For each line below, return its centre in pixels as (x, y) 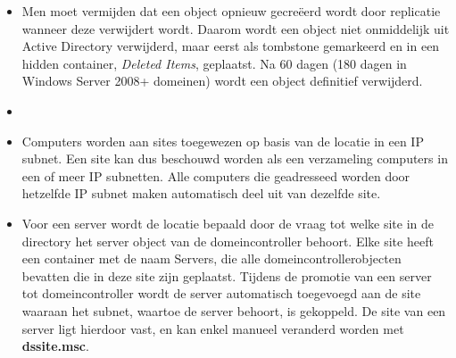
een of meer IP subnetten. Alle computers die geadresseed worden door (216, 175)
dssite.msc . (55, 346)
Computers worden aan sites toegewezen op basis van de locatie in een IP (223, 141)
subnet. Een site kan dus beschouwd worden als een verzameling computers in (235, 158)
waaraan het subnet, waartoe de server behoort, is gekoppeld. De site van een (234, 310)
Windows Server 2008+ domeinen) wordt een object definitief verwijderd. (222, 81)
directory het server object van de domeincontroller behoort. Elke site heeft (228, 241)
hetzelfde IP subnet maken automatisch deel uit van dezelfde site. (201, 193)
